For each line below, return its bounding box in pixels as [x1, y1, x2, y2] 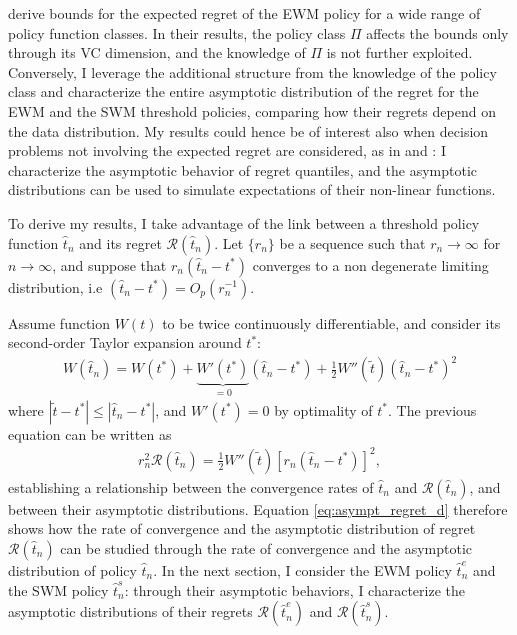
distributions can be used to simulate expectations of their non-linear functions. [8, 179, 496, 200]
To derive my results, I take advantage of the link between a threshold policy [8, 212, 480, 233]
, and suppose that [52, 254, 167, 275]
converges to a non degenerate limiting [252, 254, 489, 275]
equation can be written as [8, 423, 172, 444]
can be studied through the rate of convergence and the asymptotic [60, 538, 473, 558]
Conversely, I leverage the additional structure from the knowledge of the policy [8, 61, 497, 82]
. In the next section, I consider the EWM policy [153, 560, 452, 580]
